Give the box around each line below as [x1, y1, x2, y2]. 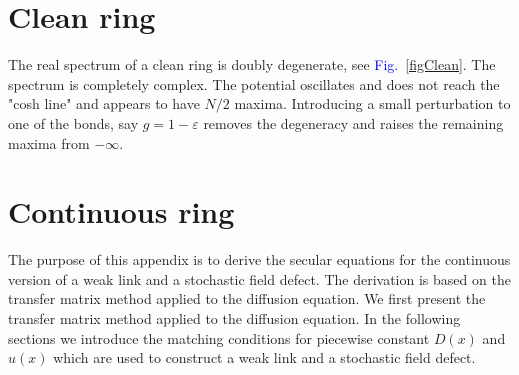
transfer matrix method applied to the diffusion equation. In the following [8, 308, 461, 328]
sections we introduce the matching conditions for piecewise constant [8, 327, 430, 348]
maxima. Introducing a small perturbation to [234, 93, 511, 114]
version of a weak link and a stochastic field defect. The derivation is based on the [8, 268, 511, 289]
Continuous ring [8, 191, 235, 232]
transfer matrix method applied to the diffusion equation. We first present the [8, 288, 486, 309]
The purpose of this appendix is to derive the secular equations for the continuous [8, 249, 511, 270]
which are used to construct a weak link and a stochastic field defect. [53, 347, 476, 368]
